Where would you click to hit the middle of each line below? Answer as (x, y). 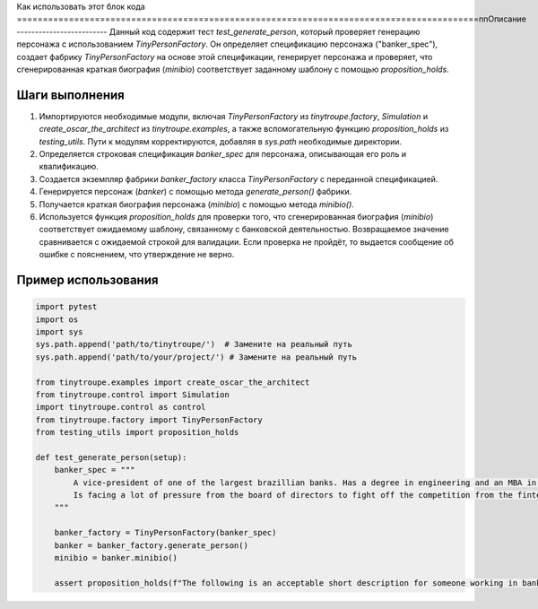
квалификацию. (69, 167)
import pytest (66, 307)
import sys (59, 331)
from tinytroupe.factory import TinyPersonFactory (149, 420)
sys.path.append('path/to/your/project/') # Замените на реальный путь (196, 357)
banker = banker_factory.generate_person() (151, 545)
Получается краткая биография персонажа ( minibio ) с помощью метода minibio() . (196, 204)
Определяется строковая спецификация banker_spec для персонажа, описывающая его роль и (223, 154)
